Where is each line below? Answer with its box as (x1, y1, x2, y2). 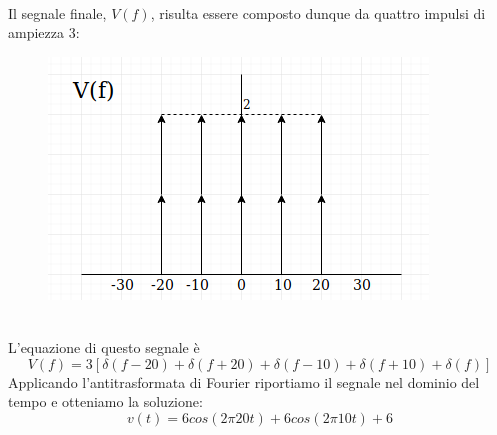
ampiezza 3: (8, 22, 80, 43)
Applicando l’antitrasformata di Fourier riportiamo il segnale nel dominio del (8, 371, 480, 392)
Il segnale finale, (8, 2, 107, 23)
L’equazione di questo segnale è (8, 336, 200, 357)
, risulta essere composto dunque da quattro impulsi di (150, 2, 486, 23)
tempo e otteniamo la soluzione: (8, 391, 203, 412)
